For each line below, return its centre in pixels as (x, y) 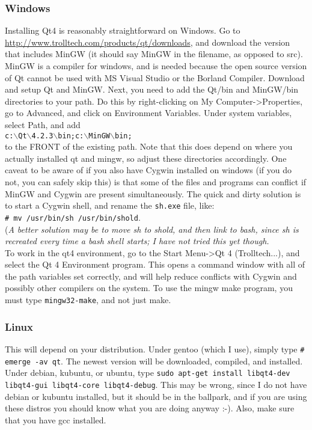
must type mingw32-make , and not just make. (88, 300)
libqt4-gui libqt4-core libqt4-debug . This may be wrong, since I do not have (156, 384)
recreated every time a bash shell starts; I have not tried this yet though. (137, 241)
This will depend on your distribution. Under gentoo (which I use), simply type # (155, 349)
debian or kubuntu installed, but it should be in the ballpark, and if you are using (156, 396)
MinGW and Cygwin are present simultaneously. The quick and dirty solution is (153, 193)
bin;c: (71, 136)
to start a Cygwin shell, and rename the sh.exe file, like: (110, 205)
